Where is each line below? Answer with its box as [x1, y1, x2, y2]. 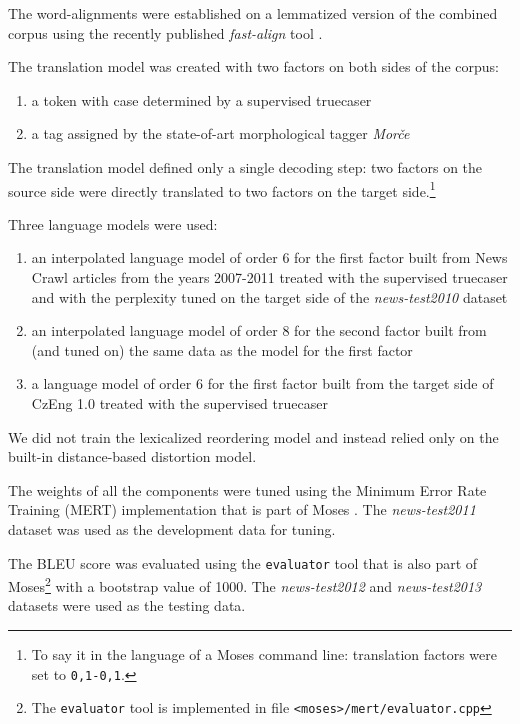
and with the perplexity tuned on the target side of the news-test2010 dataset [31, 286, 508, 307]
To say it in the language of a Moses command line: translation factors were [31, 644, 497, 665]
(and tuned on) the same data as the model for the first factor [31, 339, 413, 360]
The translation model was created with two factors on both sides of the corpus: [8, 56, 499, 77]
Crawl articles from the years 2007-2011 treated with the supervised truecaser [31, 267, 508, 287]
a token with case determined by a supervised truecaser [31, 89, 372, 110]
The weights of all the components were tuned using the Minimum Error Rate [8, 479, 487, 500]
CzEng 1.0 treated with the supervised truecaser [31, 392, 328, 413]
